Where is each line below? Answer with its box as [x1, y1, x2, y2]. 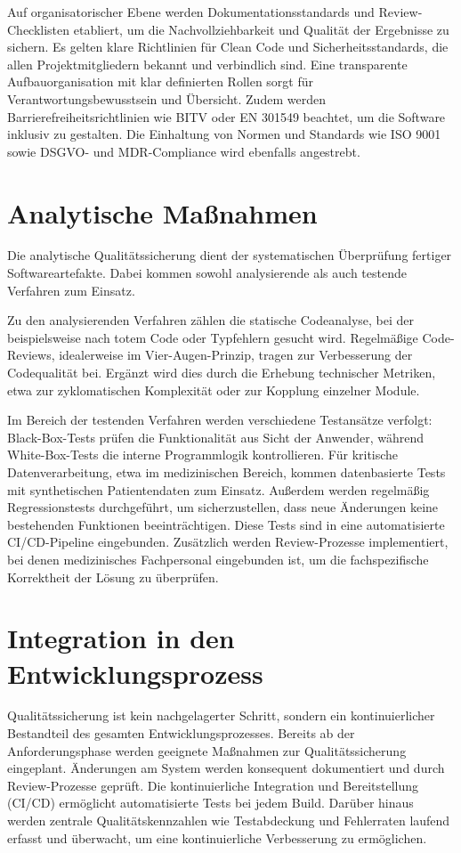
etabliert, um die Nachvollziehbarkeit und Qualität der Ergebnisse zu [73, 20, 449, 38]
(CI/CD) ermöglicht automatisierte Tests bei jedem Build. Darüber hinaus [7, 793, 414, 812]
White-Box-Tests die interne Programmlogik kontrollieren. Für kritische [7, 445, 399, 464]
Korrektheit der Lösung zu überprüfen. [7, 567, 219, 586]
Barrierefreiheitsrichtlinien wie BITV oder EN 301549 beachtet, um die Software [7, 107, 446, 126]
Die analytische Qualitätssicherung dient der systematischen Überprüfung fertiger [7, 246, 452, 264]
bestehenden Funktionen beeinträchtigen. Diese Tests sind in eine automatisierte [7, 515, 445, 533]
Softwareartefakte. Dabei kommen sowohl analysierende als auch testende [7, 264, 407, 282]
